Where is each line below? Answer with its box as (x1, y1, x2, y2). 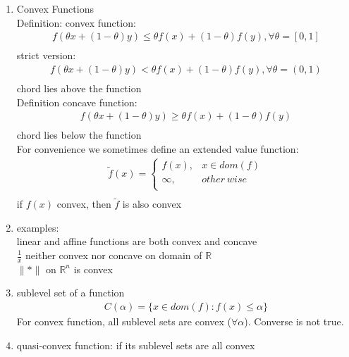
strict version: (16, 48, 76, 63)
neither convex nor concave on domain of (25, 248, 202, 262)
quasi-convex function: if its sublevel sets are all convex (16, 337, 255, 352)
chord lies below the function (16, 127, 142, 142)
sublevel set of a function (16, 285, 125, 300)
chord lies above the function (16, 80, 142, 95)
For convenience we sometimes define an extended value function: (16, 141, 299, 156)
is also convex (122, 196, 182, 211)
